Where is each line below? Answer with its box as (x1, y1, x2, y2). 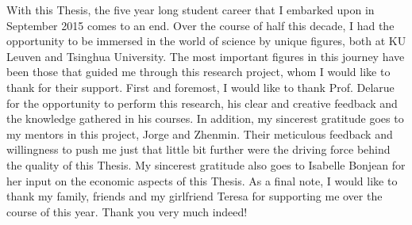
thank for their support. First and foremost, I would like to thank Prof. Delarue (6, 78, 395, 95)
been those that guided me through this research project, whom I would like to (6, 63, 391, 80)
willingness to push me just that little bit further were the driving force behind (6, 141, 391, 158)
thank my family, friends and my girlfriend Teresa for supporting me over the (6, 188, 383, 204)
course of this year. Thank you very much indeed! (6, 203, 248, 219)
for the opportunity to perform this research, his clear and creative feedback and (6, 94, 398, 111)
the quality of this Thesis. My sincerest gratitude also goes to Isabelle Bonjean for (6, 156, 406, 173)
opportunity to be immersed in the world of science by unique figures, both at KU (6, 32, 406, 49)
